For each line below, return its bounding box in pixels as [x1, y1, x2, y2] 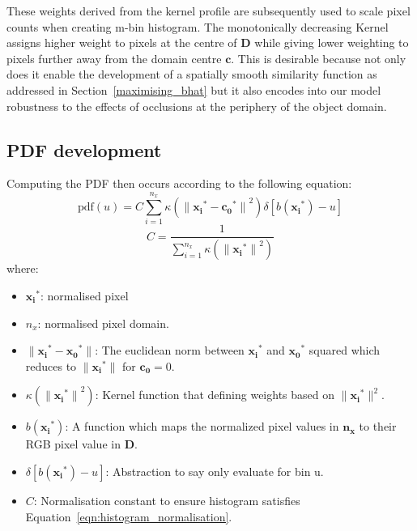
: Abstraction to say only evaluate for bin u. [105, 462, 324, 479]
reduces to [25, 357, 77, 374]
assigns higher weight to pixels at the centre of [6, 34, 237, 51]
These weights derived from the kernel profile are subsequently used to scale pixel [6, 2, 411, 19]
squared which [308, 342, 381, 359]
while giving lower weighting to [254, 34, 409, 51]
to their [359, 418, 397, 435]
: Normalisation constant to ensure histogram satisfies [33, 491, 300, 508]
